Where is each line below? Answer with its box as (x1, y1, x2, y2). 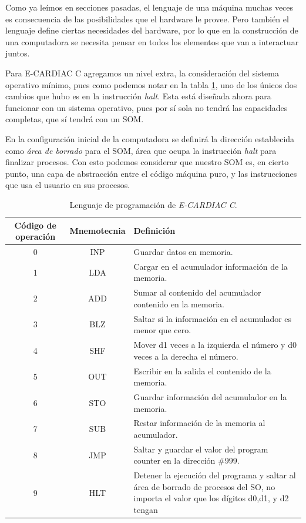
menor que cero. (133, 324, 191, 336)
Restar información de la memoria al (133, 417, 265, 429)
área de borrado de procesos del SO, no (133, 480, 275, 492)
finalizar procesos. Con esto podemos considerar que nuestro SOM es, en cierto (5, 156, 289, 168)
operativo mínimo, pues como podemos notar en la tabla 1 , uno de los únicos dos (5, 78, 297, 90)
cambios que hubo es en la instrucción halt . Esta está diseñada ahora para (5, 90, 271, 102)
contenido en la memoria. (133, 297, 224, 310)
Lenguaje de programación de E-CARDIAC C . (69, 198, 237, 210)
